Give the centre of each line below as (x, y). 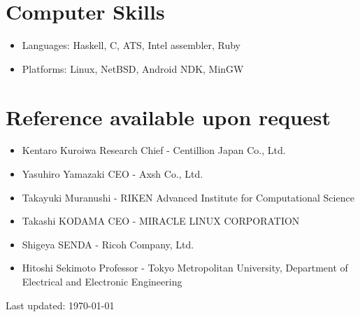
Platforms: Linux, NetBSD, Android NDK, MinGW (133, 68)
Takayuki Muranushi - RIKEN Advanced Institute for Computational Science (188, 197)
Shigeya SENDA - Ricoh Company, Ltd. (108, 244)
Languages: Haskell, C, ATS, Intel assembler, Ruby (131, 45)
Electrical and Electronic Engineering (102, 281)
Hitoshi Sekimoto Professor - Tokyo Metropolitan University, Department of (185, 268)
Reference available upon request (168, 117)
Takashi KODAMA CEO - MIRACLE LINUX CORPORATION (161, 221)
